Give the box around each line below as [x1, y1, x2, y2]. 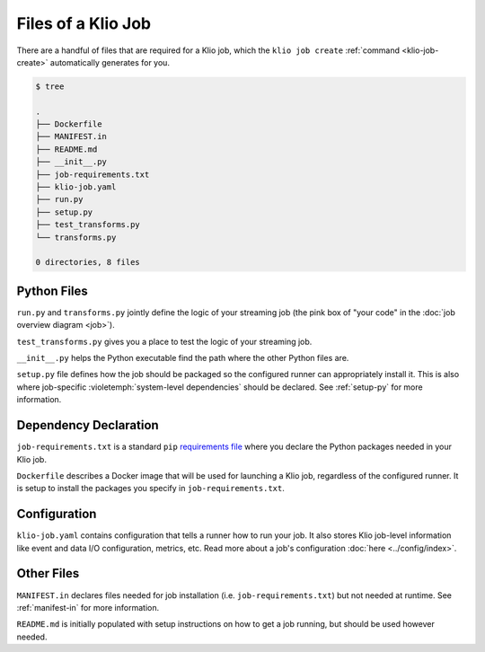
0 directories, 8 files [35, 257, 141, 268]
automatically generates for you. [49, 57, 171, 67]
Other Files [16, 566, 80, 581]
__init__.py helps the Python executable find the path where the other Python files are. [16, 353, 349, 364]
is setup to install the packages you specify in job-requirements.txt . [16, 483, 285, 494]
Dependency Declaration [16, 418, 159, 433]
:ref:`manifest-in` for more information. [16, 602, 160, 612]
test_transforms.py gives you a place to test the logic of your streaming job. [16, 336, 313, 347]
